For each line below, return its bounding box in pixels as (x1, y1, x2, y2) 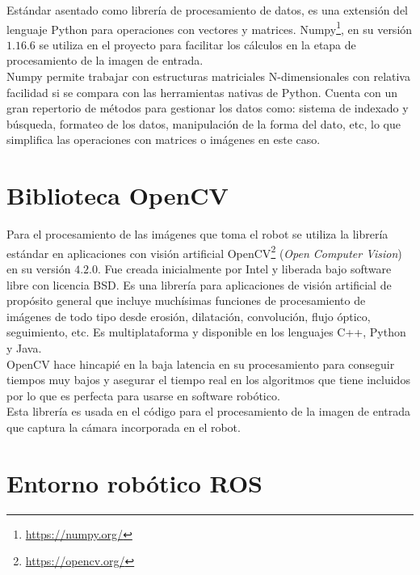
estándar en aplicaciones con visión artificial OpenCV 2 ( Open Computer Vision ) (6, 242, 402, 261)
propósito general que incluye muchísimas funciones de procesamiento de (6, 292, 366, 309)
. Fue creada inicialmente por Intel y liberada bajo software (98, 260, 392, 277)
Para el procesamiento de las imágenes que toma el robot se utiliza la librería (6, 226, 388, 243)
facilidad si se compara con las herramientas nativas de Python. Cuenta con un (6, 83, 398, 100)
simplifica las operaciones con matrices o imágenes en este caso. (6, 131, 321, 148)
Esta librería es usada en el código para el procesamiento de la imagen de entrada (6, 403, 410, 420)
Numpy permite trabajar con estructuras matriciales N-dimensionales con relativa (6, 68, 410, 85)
